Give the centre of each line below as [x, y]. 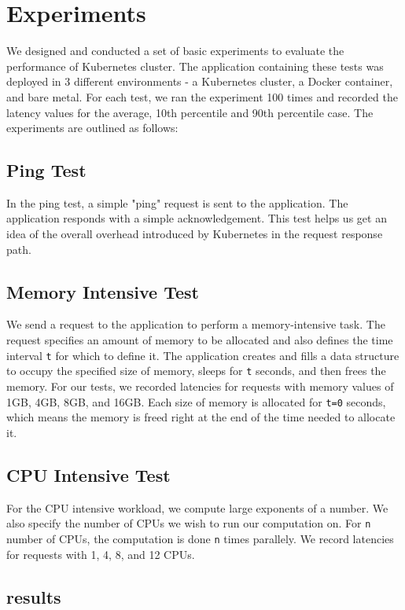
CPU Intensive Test [88, 474]
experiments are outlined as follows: [92, 128]
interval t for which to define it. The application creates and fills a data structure [203, 355]
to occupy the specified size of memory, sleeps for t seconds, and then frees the [196, 371]
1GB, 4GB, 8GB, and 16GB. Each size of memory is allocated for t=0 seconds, [196, 401]
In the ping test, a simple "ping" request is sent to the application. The [177, 202]
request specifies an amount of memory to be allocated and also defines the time [200, 340]
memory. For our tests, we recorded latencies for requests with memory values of [200, 386]
